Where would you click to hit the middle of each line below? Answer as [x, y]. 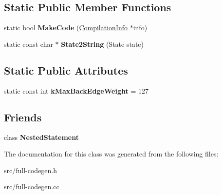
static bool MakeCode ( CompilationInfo [66, 28]
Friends [23, 117]
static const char [28, 44]
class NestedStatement [41, 137]
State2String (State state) [102, 44]
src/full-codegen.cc [32, 186]
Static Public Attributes [66, 70]
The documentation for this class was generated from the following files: [111, 153]
